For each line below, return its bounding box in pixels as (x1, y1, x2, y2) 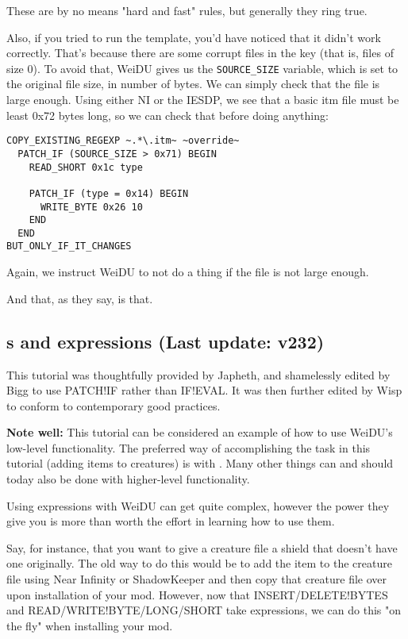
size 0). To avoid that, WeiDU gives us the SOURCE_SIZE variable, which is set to (6, 60, 398, 76)
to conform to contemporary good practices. (6, 397, 221, 414)
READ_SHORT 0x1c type (29, 161, 143, 173)
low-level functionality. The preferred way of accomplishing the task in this (6, 439, 371, 456)
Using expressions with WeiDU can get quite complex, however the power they (6, 497, 390, 514)
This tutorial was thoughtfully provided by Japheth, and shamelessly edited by (6, 366, 391, 383)
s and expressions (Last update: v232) (6, 329, 325, 353)
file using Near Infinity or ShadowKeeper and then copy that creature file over (6, 571, 387, 587)
